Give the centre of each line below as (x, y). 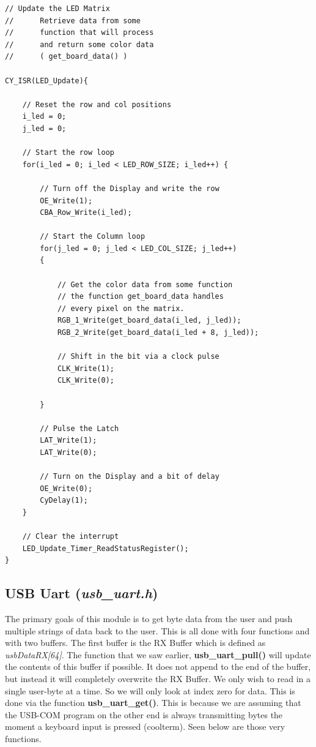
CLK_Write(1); (86, 368)
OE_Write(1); (66, 201)
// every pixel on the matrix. (121, 308)
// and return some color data (79, 44)
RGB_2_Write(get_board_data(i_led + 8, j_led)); (158, 333)
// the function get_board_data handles (140, 297)
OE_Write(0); (66, 488)
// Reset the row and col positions (97, 104)
